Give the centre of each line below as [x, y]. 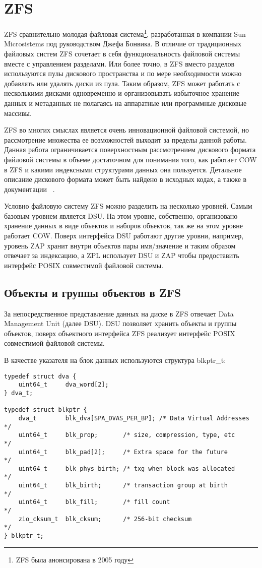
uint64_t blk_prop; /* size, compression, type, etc [127, 435]
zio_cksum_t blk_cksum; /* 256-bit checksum [105, 519]
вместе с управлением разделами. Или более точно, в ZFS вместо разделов [119, 63]
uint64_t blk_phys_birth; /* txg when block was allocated [127, 468]
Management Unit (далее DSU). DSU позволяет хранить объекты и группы [120, 323]
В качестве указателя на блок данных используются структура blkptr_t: [115, 360]
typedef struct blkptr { [46, 410]
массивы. [18, 113]
